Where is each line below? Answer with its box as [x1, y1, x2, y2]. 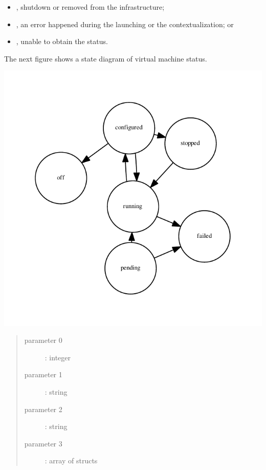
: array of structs [45, 455, 98, 466]
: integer [45, 352, 71, 362]
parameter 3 [24, 438, 62, 448]
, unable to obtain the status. [16, 36, 108, 47]
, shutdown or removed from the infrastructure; [16, 2, 165, 12]
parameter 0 [24, 335, 62, 345]
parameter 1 [24, 369, 62, 380]
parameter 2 [24, 403, 62, 414]
